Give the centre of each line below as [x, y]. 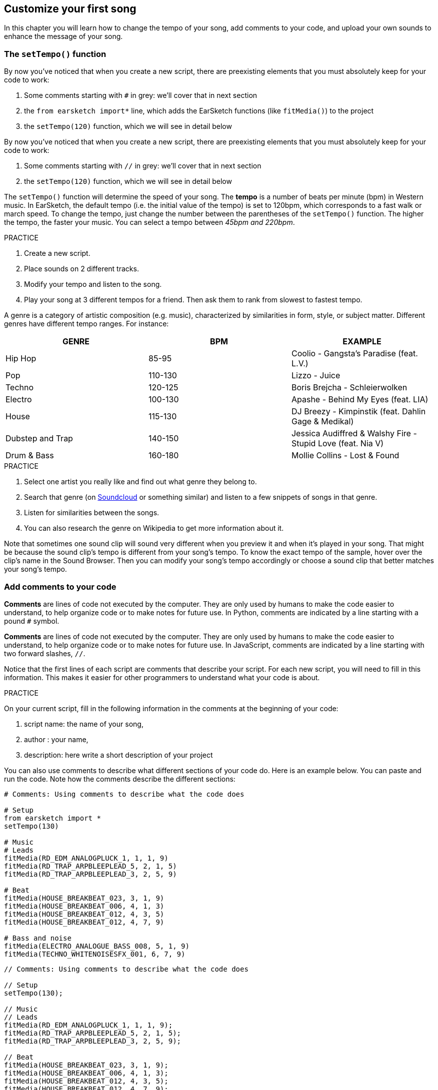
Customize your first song [70, 9]
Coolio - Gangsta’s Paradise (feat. [354, 354]
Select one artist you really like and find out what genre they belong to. [140, 482]
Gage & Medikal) [322, 422]
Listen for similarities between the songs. [92, 513]
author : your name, [56, 739]
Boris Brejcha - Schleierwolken [349, 388]
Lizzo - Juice [316, 376]
